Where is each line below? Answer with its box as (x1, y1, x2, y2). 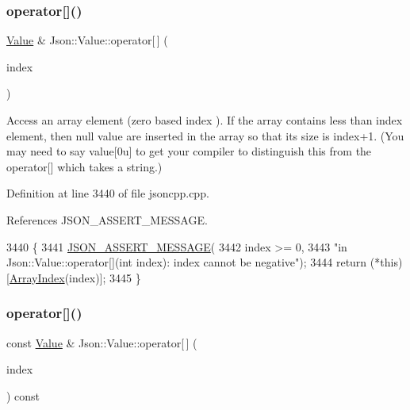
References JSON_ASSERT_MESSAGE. (6, 211, 208, 228)
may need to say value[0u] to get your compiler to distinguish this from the (6, 143, 372, 159)
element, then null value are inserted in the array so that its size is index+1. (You (6, 127, 404, 144)
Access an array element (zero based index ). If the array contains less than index (6, 112, 403, 128)
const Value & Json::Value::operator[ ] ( (6, 334, 197, 351)
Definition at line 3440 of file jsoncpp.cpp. (6, 185, 209, 201)
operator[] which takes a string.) (6, 158, 163, 174)
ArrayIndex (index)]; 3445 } (9, 269, 141, 285)
